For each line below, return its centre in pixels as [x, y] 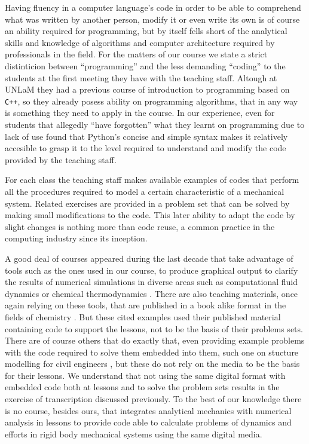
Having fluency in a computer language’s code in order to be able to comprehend [153, 7]
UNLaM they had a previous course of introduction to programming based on [147, 89]
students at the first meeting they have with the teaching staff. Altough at [141, 77]
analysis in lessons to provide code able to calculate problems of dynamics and [148, 422]
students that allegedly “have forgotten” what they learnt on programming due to [155, 124]
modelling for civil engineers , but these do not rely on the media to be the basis [152, 364]
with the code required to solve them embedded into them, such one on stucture [152, 352]
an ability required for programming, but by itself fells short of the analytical [146, 31]
